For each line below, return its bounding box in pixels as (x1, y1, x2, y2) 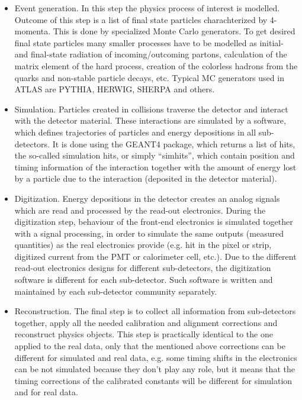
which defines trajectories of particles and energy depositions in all (14, 125, 256, 138)
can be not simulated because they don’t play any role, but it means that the (14, 363, 295, 375)
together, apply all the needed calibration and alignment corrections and (14, 316, 278, 328)
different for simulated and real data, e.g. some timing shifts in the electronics (14, 351, 297, 363)
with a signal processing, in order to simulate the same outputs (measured (14, 227, 284, 239)
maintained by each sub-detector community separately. (14, 285, 217, 297)
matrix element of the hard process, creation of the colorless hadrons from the (14, 59, 298, 72)
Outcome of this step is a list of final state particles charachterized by (14, 13, 268, 25)
